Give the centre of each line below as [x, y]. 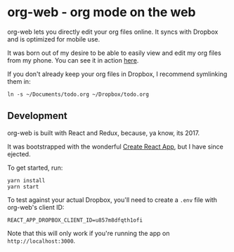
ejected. [19, 154]
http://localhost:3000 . [41, 241]
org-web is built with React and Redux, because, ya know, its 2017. [104, 133]
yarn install [26, 180]
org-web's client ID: [36, 207]
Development [38, 116]
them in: [19, 81]
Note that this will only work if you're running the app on [89, 233]
